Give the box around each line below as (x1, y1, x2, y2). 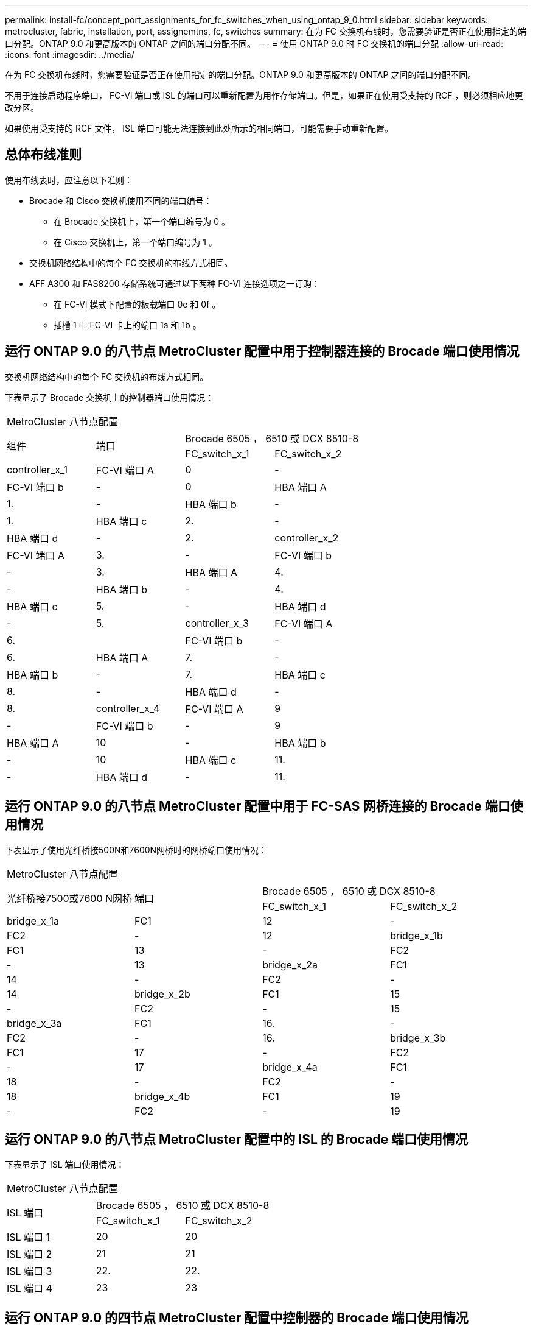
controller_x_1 (7, 463, 68, 476)
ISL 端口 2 (7, 1248, 52, 1261)
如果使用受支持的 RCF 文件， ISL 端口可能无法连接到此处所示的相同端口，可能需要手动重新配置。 (5, 123, 393, 133)
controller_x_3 (185, 616, 249, 629)
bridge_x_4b (134, 1090, 190, 1102)
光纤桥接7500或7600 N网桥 (7, 892, 133, 904)
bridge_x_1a (7, 914, 59, 927)
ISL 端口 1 (7, 1231, 51, 1244)
